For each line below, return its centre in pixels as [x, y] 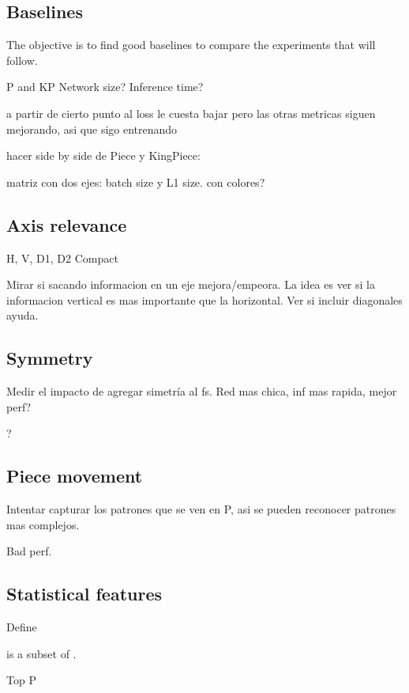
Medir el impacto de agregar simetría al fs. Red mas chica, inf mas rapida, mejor [202, 391]
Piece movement [75, 476]
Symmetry [50, 358]
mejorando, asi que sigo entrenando [92, 129]
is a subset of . [41, 653]
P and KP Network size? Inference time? [105, 87]
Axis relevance [67, 224]
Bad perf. [29, 551]
